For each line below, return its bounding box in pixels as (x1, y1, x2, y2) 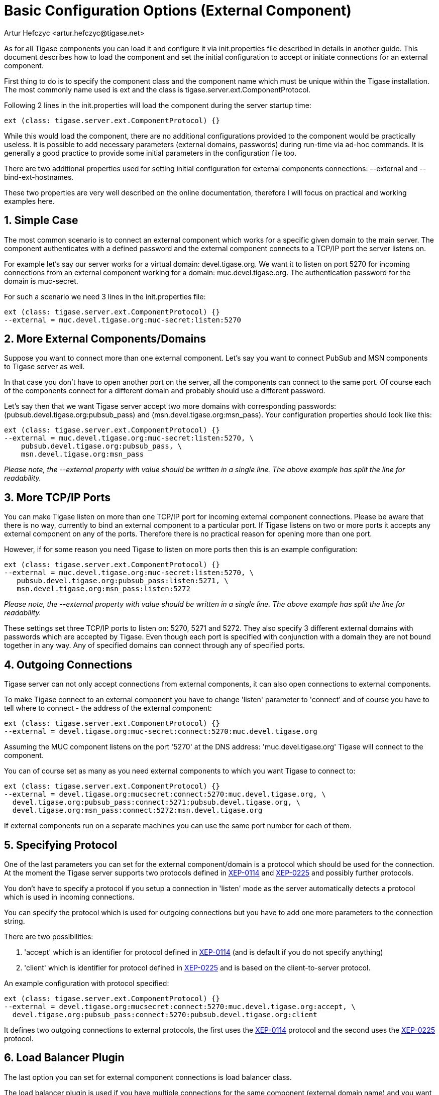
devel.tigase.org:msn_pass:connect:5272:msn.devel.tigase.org (12, 806, 263, 815)
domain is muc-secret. (4, 276, 78, 285)
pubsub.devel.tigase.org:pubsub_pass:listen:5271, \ (17, 577, 229, 585)
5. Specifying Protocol (4, 838, 118, 851)
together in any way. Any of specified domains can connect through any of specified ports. (4, 641, 305, 650)
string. (4, 916, 25, 925)
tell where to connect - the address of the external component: (4, 704, 212, 713)
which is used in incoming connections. (4, 892, 135, 901)
